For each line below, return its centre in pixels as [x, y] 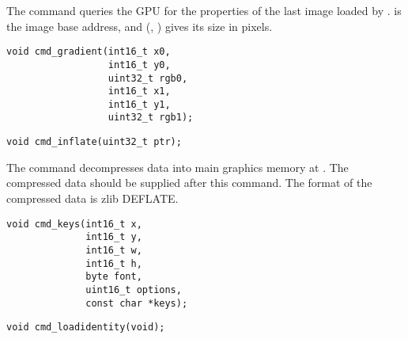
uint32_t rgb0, [148, 78]
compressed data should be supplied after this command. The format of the [189, 183]
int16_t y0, [139, 65]
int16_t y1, [139, 104]
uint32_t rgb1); [151, 118]
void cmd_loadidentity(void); [86, 328]
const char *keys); [137, 303]
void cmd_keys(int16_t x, [74, 224]
